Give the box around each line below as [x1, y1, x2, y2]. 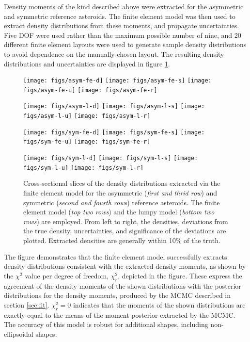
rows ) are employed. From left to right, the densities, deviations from [23, 216, 228, 226]
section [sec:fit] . [4, 299, 49, 309]
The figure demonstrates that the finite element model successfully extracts [4, 251, 227, 261]
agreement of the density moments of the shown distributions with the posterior [4, 280, 241, 291]
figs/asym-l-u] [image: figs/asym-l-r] [23, 113, 151, 120]
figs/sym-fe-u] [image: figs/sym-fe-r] [23, 138, 151, 146]
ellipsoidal [4, 328, 33, 339]
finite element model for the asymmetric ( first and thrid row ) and [23, 188, 218, 197]
